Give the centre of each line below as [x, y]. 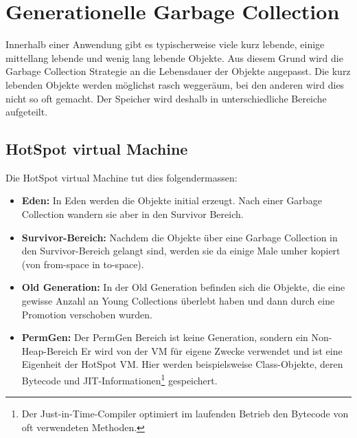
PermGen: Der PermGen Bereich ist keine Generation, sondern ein [165, 337]
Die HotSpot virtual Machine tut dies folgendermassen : [122, 177]
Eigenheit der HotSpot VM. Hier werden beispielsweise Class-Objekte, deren [182, 364]
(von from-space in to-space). [83, 264]
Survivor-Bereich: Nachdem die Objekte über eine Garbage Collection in [180, 237]
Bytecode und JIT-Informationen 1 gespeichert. [119, 379]
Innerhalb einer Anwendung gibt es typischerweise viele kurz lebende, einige [165, 44]
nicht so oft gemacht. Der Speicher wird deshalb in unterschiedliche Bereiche [166, 98]
